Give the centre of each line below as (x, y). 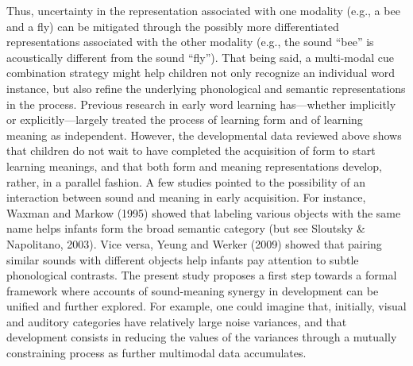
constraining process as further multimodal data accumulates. (156, 353)
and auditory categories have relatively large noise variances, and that (177, 321)
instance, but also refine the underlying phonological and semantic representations (206, 88)
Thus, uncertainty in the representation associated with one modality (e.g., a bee (203, 10)
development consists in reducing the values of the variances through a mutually (202, 337)
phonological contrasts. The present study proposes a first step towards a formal (202, 275)
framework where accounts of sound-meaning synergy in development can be (193, 290)
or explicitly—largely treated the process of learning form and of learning (185, 119)
